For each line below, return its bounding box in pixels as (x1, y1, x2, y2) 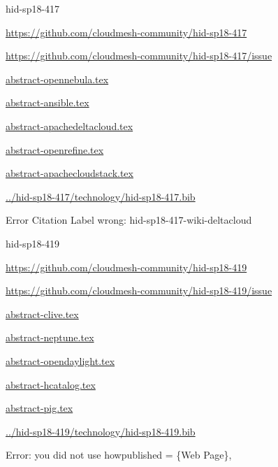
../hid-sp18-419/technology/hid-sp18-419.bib (6, 424, 196, 438)
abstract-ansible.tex (6, 95, 89, 110)
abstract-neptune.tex (6, 330, 94, 345)
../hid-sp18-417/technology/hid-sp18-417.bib (6, 189, 196, 203)
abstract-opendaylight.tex (6, 353, 115, 368)
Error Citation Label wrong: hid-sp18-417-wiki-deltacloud (6, 213, 252, 227)
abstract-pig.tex (6, 401, 73, 415)
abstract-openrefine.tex (6, 142, 104, 157)
